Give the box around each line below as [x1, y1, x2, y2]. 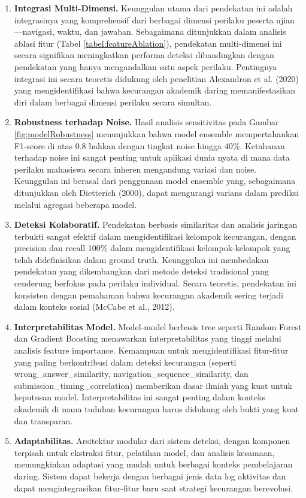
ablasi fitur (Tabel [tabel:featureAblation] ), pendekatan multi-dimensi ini [14, 37, 282, 49]
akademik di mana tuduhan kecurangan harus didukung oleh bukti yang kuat [14, 403, 299, 415]
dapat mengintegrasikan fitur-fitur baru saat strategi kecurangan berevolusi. [14, 481, 293, 494]
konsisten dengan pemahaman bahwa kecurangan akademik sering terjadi [14, 288, 283, 301]
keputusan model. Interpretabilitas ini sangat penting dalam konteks [14, 391, 266, 403]
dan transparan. [14, 414, 73, 427]
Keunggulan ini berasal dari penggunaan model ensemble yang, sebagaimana [14, 174, 296, 187]
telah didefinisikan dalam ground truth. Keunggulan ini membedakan [14, 253, 269, 265]
